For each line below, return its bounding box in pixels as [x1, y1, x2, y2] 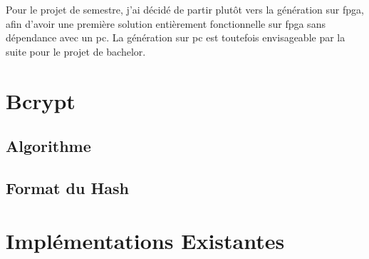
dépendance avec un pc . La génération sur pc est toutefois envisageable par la [6, 30, 345, 45]
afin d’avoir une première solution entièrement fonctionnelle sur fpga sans [6, 16, 326, 31]
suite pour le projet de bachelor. [6, 44, 146, 59]
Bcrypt [6, 86, 76, 115]
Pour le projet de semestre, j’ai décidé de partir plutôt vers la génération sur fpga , [6, 2, 364, 16]
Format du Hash [6, 176, 129, 198]
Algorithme [6, 135, 91, 157]
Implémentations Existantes [6, 225, 285, 255]
